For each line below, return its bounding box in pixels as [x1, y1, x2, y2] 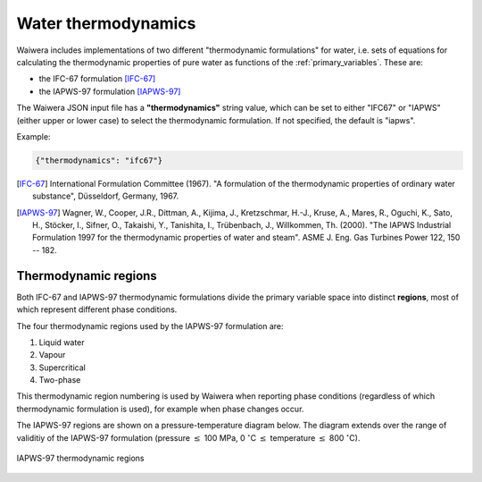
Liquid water [38, 336, 85, 348]
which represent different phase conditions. [16, 304, 178, 315]
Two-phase [38, 375, 81, 385]
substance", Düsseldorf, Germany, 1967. [32, 190, 179, 201]
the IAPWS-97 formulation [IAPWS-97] [38, 86, 181, 97]
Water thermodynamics [16, 13, 196, 33]
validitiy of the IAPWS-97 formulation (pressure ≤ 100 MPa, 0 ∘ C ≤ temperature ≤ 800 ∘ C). [16, 431, 361, 443]
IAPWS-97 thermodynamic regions [16, 452, 145, 464]
